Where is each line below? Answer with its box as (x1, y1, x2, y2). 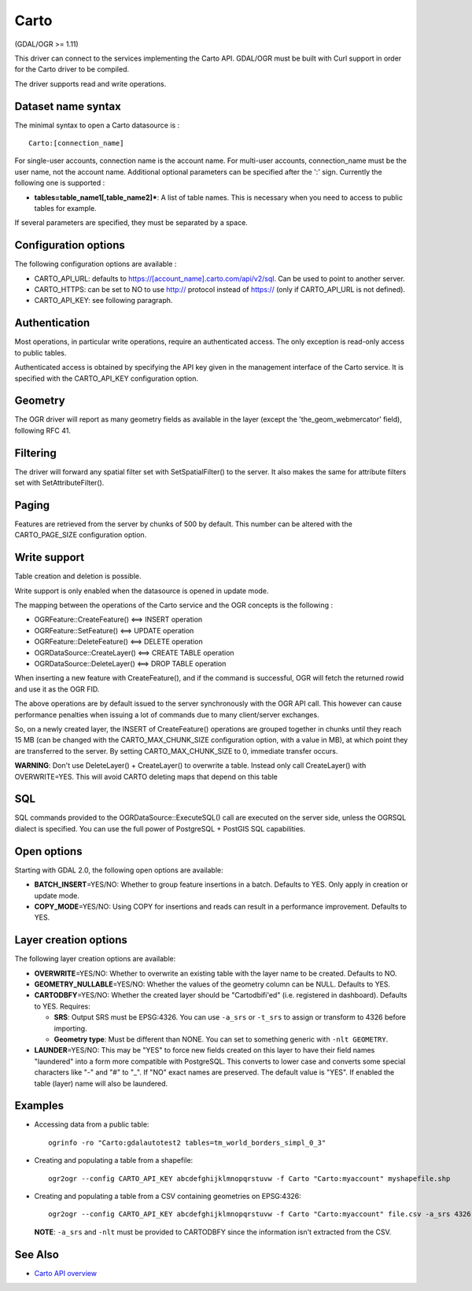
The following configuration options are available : (14, 260, 177, 269)
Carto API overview (34, 1268, 98, 1278)
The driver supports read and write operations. (14, 79, 167, 88)
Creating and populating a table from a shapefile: (34, 1156, 194, 1165)
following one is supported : (14, 178, 105, 188)
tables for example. (34, 203, 98, 212)
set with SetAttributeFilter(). (14, 478, 105, 488)
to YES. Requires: (34, 1001, 90, 1011)
